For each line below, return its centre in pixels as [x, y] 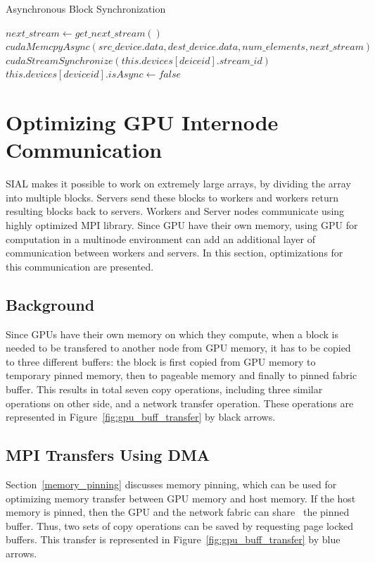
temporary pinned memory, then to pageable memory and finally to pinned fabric [182, 375]
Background [50, 304]
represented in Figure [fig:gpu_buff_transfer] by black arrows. [141, 417]
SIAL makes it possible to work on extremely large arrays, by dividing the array [178, 184]
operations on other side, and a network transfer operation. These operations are [180, 403]
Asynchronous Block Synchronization [86, 8]
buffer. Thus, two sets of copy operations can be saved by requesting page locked [180, 525]
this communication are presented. [80, 266]
